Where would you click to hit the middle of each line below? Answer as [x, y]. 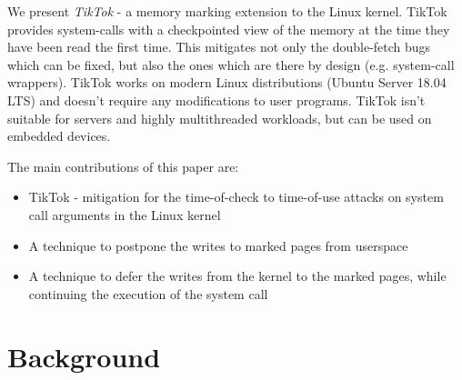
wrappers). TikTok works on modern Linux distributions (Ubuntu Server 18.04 [227, 82]
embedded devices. [59, 136]
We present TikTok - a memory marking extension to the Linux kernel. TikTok [227, 11]
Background [84, 356]
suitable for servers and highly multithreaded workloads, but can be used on [220, 118]
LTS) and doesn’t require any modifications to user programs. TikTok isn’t [216, 100]
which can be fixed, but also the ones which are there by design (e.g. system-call [231, 64]
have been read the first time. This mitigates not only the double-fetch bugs [219, 47]
